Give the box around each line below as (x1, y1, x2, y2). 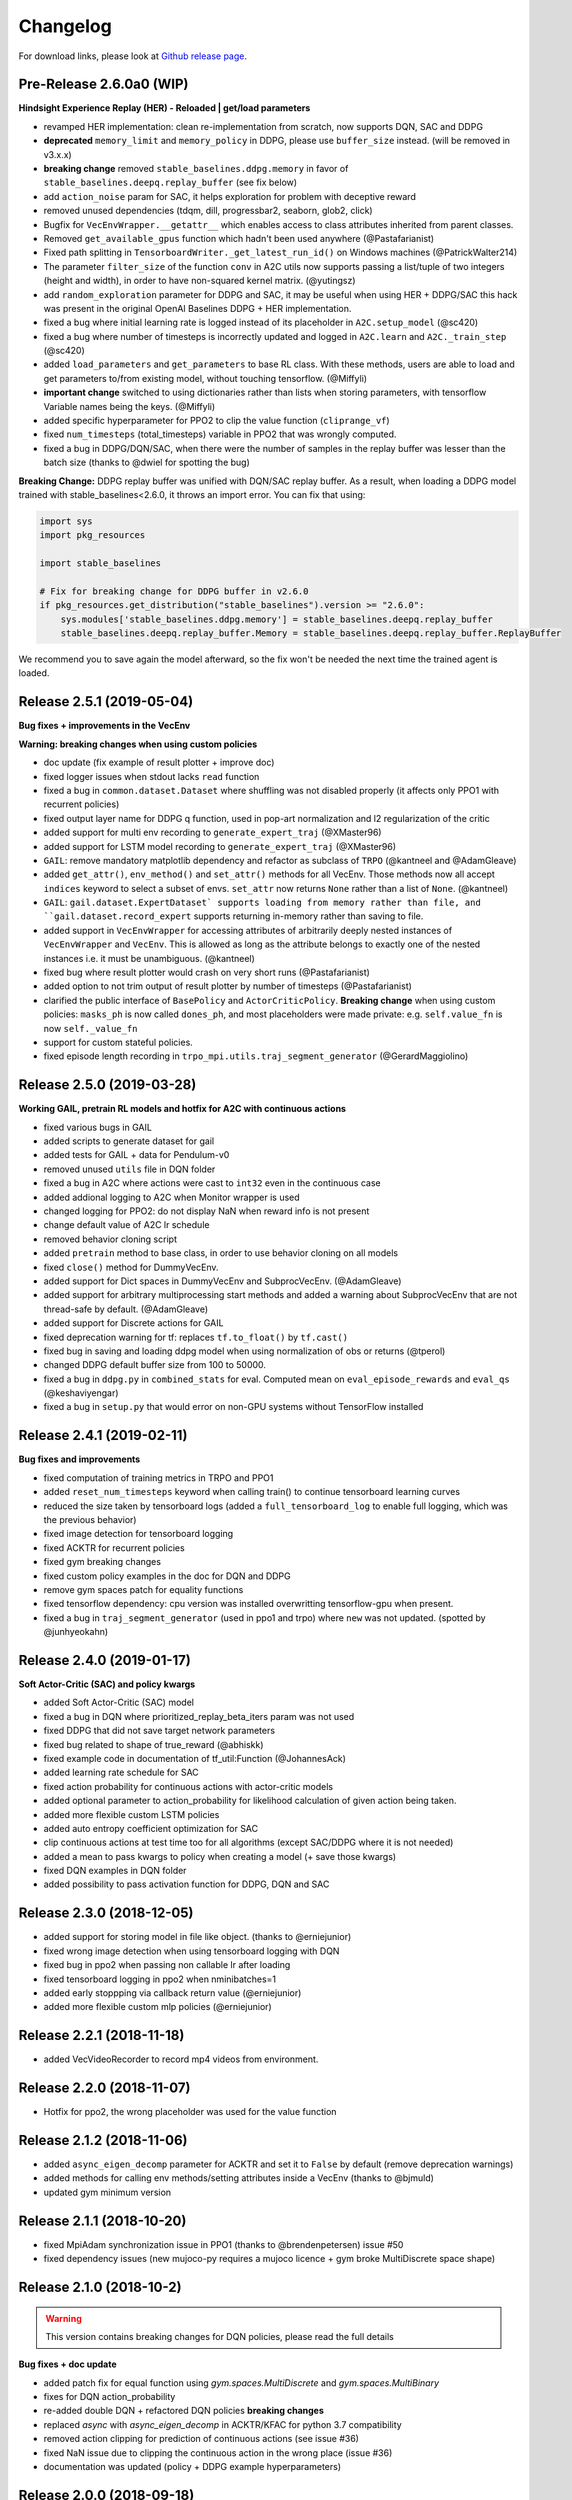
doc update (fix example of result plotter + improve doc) (43, 756, 275, 769)
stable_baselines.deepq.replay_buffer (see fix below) (43, 176, 298, 189)
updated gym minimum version (43, 2186, 172, 2198)
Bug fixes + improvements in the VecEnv (18, 720, 191, 732)
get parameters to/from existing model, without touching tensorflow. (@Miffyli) (43, 372, 368, 384)
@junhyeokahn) (43, 1626, 109, 1638)
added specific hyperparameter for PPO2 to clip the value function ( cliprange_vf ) (43, 415, 390, 427)
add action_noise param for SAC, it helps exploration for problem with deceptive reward (43, 190, 417, 202)
